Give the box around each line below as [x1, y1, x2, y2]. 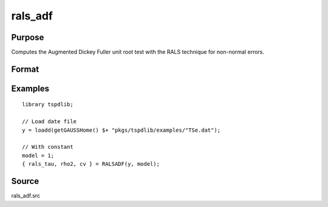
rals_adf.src [11, 192, 41, 200]
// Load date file [22, 118, 77, 125]
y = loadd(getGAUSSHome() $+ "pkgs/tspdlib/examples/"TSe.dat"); [22, 126, 221, 134]
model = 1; [22, 152, 55, 159]
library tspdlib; [22, 101, 73, 108]
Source [11, 176, 39, 186]
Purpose [11, 32, 44, 42]
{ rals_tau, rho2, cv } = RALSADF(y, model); [22, 161, 160, 168]
